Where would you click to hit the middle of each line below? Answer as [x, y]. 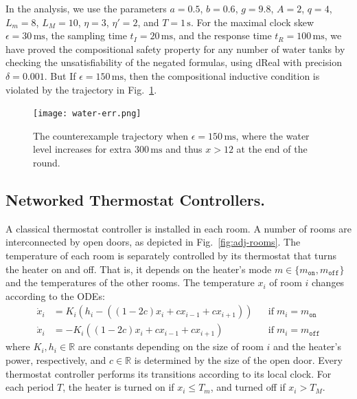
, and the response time [222, 35]
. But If [60, 75]
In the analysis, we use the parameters [86, 8]
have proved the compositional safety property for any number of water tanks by [175, 48]
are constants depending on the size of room [171, 346]
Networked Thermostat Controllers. [135, 199]
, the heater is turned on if [118, 387]
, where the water [273, 135]
